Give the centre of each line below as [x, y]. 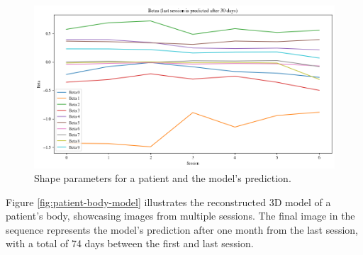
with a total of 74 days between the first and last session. [130, 243]
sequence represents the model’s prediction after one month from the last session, [182, 229]
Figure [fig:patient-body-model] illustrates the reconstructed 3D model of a [168, 202]
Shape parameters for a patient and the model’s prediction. [163, 178]
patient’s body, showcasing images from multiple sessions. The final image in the [180, 216]
